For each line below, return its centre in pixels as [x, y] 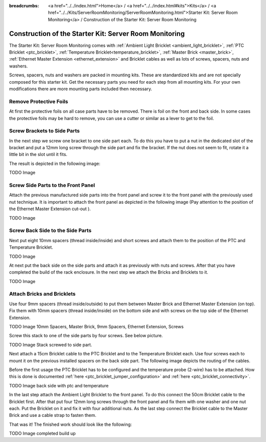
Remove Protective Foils [39, 101]
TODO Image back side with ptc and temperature [59, 385]
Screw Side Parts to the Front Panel [52, 186]
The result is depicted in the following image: [55, 163]
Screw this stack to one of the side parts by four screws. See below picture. [86, 336]
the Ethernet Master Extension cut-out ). [50, 209]
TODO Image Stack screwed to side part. [50, 345]
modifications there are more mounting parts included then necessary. [81, 89]
